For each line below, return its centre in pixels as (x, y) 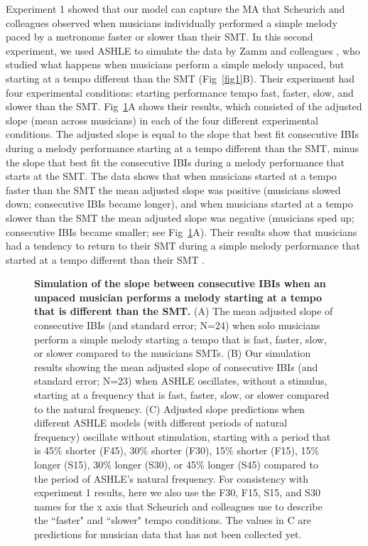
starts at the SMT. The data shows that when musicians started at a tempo (171, 176)
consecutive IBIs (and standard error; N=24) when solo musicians (177, 325)
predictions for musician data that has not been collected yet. (168, 534)
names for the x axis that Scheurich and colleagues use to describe (178, 506)
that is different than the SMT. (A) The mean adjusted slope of (184, 311)
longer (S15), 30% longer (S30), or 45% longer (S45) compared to (176, 464)
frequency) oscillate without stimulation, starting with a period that (183, 436)
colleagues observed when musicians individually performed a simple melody (172, 22)
